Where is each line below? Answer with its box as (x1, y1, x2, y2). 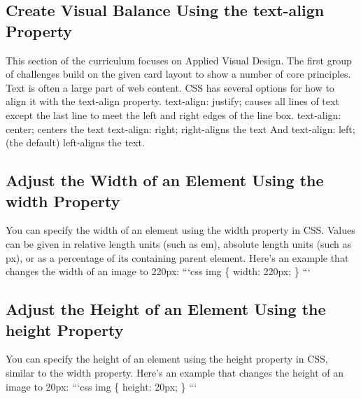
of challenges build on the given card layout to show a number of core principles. (6, 66, 351, 81)
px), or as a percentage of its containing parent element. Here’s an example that (6, 250, 349, 265)
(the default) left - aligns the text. (6, 135, 145, 150)
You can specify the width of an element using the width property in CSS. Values (6, 223, 355, 237)
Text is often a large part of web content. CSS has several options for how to (6, 80, 334, 94)
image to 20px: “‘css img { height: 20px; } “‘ (6, 379, 197, 393)
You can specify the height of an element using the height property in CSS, (6, 351, 328, 366)
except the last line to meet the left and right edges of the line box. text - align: (6, 107, 341, 122)
